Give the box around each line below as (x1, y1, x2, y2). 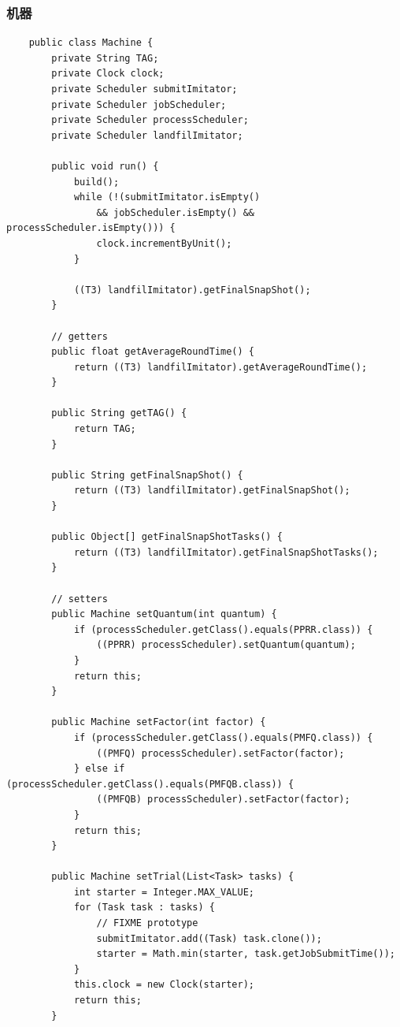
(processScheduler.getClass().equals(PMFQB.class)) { (6, 778, 294, 790)
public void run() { (51, 160, 159, 172)
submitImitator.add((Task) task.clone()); (96, 932, 322, 944)
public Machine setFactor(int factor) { (51, 716, 266, 728)
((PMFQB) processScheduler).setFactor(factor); (96, 794, 350, 806)
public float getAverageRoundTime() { (51, 346, 254, 358)
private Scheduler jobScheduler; (51, 99, 227, 110)
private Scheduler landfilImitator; (51, 129, 243, 141)
